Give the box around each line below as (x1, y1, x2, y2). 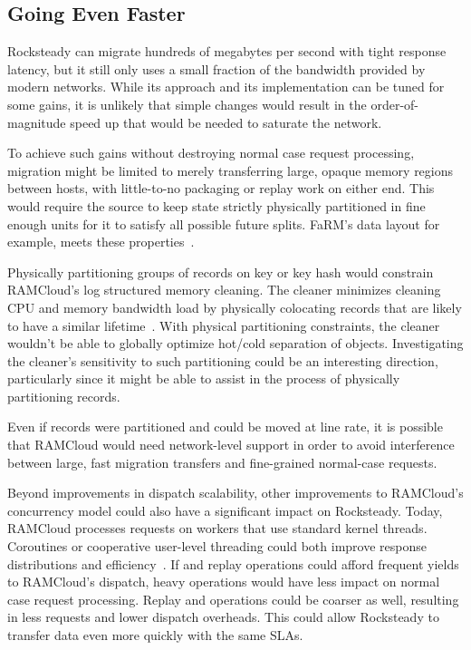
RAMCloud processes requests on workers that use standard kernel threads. (7, 519, 428, 538)
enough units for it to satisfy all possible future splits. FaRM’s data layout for (7, 214, 440, 233)
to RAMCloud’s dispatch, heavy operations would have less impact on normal (7, 572, 440, 591)
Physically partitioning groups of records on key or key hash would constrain (7, 262, 434, 281)
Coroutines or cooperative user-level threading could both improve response (7, 537, 427, 556)
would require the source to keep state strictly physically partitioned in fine (7, 196, 426, 215)
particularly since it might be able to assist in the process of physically (7, 369, 400, 388)
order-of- (370, 94, 419, 113)
